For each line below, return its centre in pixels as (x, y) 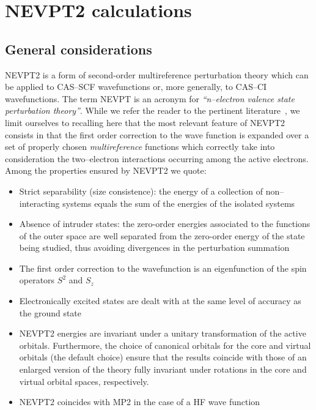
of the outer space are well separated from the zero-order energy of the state (162, 235)
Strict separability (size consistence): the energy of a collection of (141, 191)
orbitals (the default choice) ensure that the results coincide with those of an (163, 357)
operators (37, 280)
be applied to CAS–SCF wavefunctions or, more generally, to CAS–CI (136, 87)
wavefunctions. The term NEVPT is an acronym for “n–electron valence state (150, 98)
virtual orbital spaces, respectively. (84, 381)
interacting (39, 203)
